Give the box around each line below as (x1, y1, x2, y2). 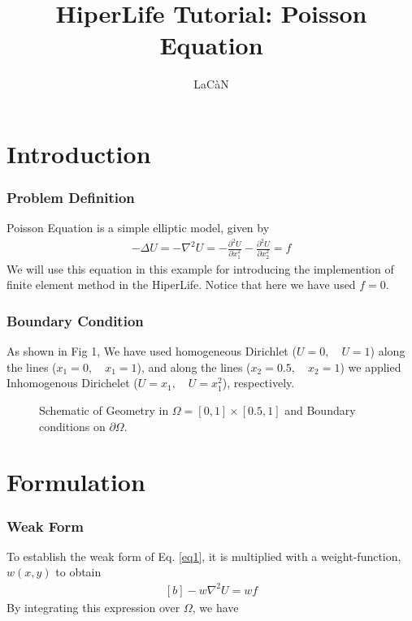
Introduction (7, 136, 151, 170)
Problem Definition (7, 188, 135, 208)
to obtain (55, 563, 102, 580)
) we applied (340, 358, 401, 375)
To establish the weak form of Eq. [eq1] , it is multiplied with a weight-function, (7, 547, 401, 564)
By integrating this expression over (7, 598, 180, 615)
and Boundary (284, 402, 356, 419)
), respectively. (222, 374, 295, 391)
